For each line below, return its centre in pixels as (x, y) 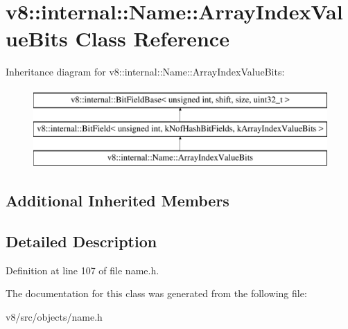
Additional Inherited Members (118, 201)
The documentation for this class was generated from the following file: (156, 293)
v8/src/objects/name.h (54, 317)
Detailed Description (81, 241)
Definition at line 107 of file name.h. (82, 270)
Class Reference (152, 38)
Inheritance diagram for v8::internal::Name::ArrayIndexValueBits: (145, 72)
